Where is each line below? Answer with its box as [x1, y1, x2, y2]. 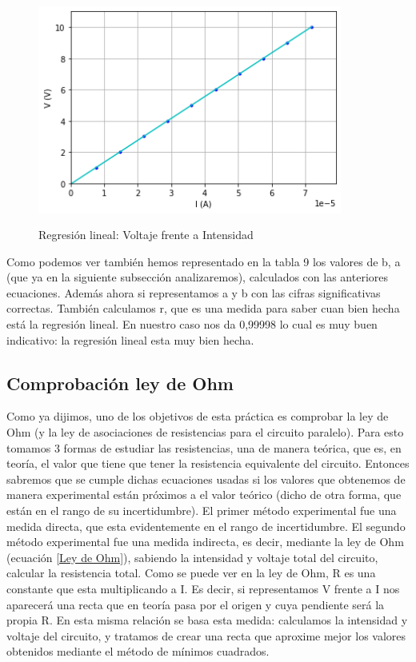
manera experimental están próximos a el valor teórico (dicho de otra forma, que [6, 486, 402, 503]
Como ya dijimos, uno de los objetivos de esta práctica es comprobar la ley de [6, 408, 389, 425]
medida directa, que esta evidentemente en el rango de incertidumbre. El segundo [6, 517, 406, 534]
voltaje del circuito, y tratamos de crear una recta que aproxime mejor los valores [6, 627, 406, 644]
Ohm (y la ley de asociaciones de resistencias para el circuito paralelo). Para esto [6, 424, 404, 440]
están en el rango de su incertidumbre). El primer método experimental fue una [6, 501, 397, 518]
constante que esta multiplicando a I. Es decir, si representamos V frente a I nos [6, 580, 400, 596]
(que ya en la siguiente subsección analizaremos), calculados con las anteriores [6, 269, 388, 285]
